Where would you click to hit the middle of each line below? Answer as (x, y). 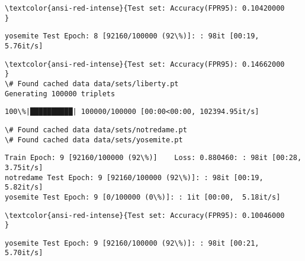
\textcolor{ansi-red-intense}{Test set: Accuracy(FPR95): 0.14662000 (145, 64)
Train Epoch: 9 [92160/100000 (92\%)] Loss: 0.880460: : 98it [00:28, (153, 158)
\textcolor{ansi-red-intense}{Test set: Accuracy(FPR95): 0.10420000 (145, 8)
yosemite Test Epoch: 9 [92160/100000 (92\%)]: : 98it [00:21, (132, 243)
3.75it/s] (24, 167)
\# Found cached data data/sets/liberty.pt (92, 84)
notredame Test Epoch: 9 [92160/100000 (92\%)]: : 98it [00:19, (134, 177)
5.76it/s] (24, 46)
